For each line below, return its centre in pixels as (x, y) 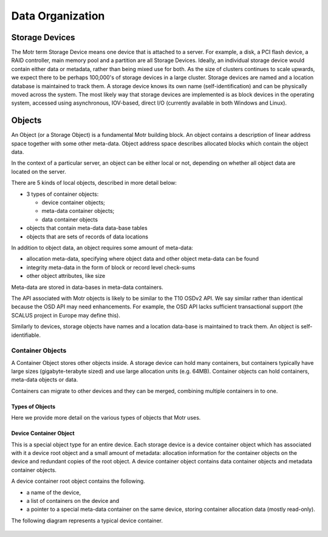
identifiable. (26, 335)
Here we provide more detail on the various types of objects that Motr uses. (106, 418)
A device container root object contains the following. (78, 481)
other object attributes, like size (66, 276)
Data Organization (58, 16)
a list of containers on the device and (73, 501)
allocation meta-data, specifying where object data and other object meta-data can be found (143, 259)
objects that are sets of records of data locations (87, 237)
